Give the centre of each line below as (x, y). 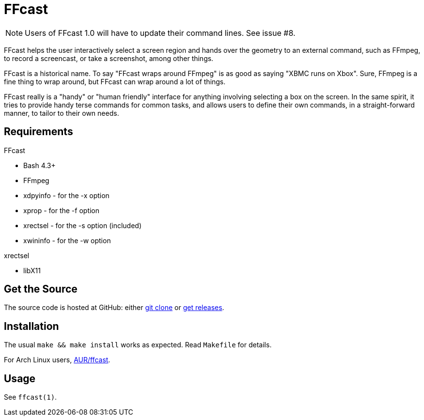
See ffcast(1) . (31, 397)
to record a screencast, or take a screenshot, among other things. (109, 58)
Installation (31, 326)
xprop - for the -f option (62, 210)
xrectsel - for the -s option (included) (83, 225)
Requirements (39, 132)
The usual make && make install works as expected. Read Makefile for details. (138, 345)
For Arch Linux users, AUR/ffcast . (57, 360)
